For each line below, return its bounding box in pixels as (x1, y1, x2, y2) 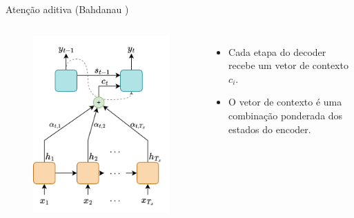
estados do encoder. (228, 121, 311, 136)
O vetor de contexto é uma (228, 95, 342, 109)
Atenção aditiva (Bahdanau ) (6, 2, 129, 16)
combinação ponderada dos (228, 108, 343, 122)
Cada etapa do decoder (228, 44, 326, 59)
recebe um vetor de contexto (228, 58, 348, 72)
